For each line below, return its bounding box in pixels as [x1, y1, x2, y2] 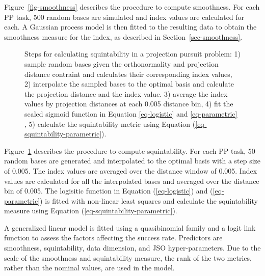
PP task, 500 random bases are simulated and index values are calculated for [4, 11, 245, 22]
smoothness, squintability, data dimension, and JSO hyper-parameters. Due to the [4, 242, 261, 253]
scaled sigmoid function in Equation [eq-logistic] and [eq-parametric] [24, 108, 237, 119]
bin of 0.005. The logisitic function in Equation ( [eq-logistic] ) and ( [4, 185, 213, 196]
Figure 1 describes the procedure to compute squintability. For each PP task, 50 [4, 145, 255, 156]
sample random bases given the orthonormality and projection [24, 58, 219, 69]
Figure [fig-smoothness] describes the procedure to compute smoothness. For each [4, 2, 260, 12]
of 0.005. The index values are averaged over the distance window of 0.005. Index [4, 165, 257, 176]
